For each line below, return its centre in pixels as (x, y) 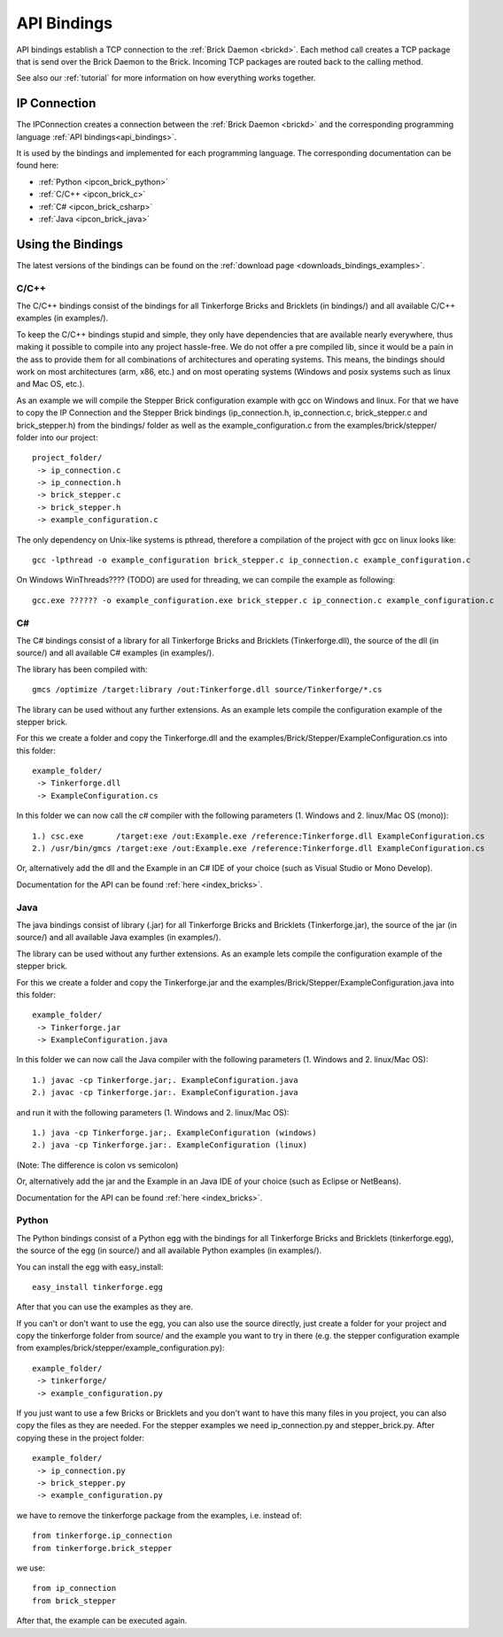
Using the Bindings (70, 244)
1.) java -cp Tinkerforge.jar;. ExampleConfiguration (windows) (175, 1133)
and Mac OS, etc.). (50, 384)
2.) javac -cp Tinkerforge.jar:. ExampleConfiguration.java (165, 1093)
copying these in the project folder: (81, 1438)
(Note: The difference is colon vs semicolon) (97, 1165)
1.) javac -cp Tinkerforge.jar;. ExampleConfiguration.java (165, 1080)
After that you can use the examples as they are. (105, 1307)
